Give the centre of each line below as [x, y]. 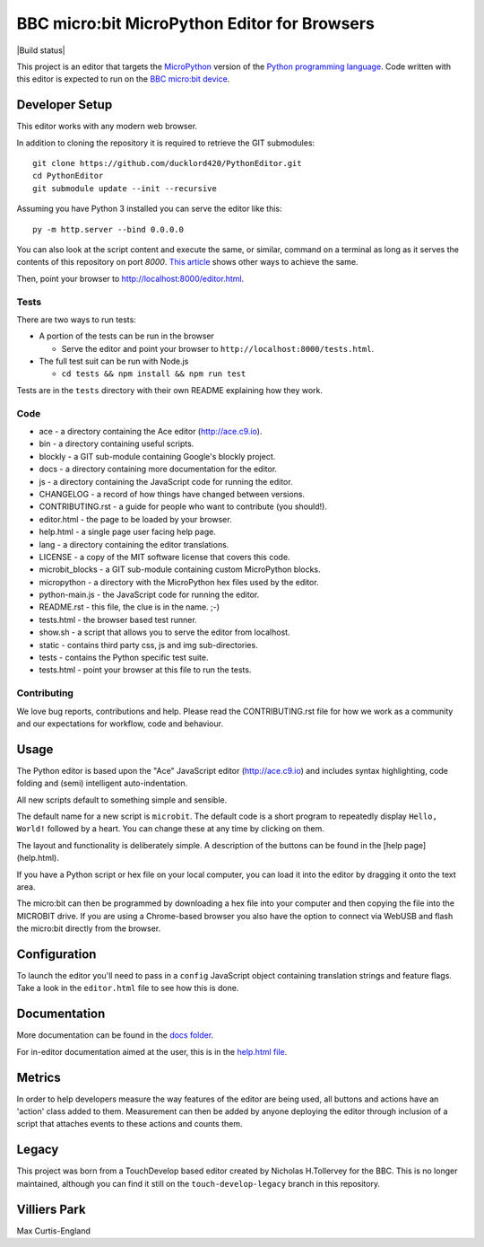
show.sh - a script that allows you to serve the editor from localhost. [164, 632]
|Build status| [41, 50]
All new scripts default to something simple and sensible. [122, 800]
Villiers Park [51, 1209]
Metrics [39, 1077]
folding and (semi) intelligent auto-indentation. [102, 783]
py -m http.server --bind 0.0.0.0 [108, 229]
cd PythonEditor [68, 176]
